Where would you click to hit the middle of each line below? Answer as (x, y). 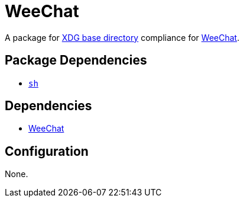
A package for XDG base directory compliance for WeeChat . (122, 37)
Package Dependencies (76, 60)
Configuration (47, 151)
